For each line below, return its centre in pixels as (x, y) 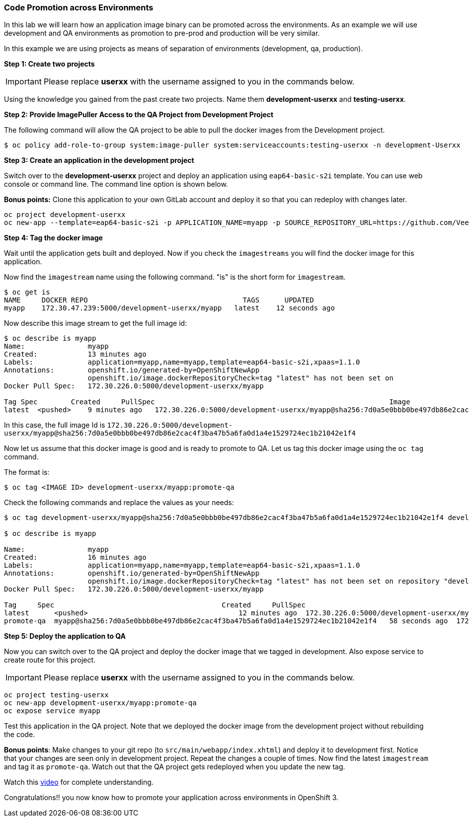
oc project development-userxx (65, 215)
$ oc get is (27, 292)
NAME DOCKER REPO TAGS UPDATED (159, 300)
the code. (20, 735)
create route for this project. (50, 660)
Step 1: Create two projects (49, 64)
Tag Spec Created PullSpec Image (207, 402)
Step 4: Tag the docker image (53, 238)
